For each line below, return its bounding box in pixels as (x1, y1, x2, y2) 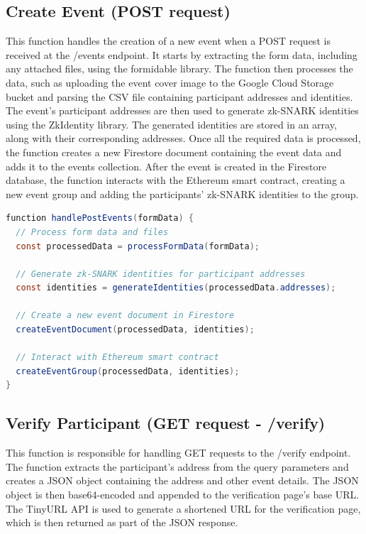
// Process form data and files (16, 227, 169, 237)
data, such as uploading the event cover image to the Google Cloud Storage (6, 75, 334, 89)
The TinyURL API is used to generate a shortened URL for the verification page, (6, 501, 361, 516)
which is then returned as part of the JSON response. (6, 515, 238, 530)
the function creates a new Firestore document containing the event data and (6, 144, 342, 159)
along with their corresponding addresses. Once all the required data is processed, (6, 131, 361, 146)
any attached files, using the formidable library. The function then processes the (6, 61, 353, 76)
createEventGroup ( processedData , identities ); (16, 366, 240, 376)
